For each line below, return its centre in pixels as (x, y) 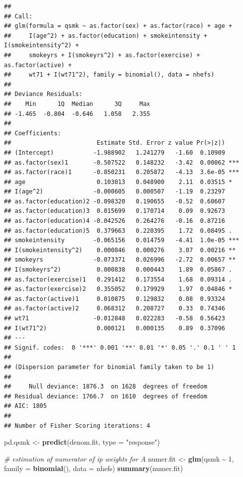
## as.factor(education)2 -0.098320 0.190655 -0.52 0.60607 (115, 201)
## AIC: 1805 (25, 406)
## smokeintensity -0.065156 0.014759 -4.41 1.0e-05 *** (122, 240)
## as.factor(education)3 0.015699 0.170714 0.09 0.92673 (115, 211)
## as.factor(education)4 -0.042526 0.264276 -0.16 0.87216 (115, 221)
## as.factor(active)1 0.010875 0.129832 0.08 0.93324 (115, 299)
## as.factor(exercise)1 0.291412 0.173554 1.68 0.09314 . (118, 279)
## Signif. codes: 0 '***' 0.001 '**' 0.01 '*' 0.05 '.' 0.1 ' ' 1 (120, 347)
